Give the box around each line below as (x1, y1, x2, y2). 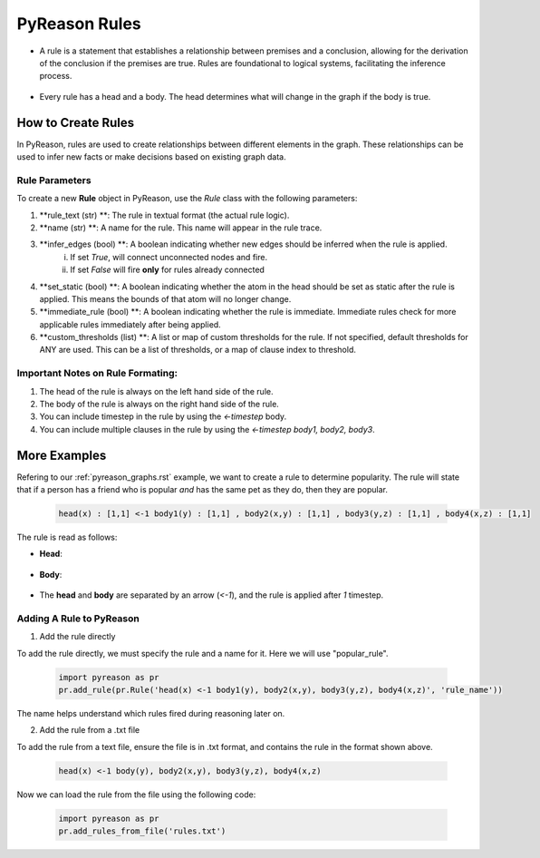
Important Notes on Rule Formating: (16, 367, 178, 380)
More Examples (16, 447, 107, 463)
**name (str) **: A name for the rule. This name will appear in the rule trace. (39, 222, 323, 233)
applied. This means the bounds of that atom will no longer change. (39, 293, 292, 304)
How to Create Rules (16, 114, 135, 131)
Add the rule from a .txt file (39, 725, 140, 736)
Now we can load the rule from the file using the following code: (16, 789, 256, 800)
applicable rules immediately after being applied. (39, 318, 221, 330)
